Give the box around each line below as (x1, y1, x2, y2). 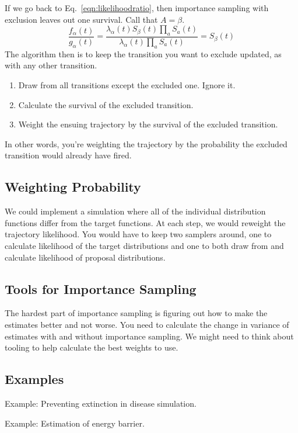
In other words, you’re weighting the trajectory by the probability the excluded (5, 137, 288, 150)
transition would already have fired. (5, 149, 132, 161)
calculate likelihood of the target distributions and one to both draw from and (5, 239, 284, 251)
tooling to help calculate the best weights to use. (5, 341, 178, 354)
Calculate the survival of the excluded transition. (18, 98, 194, 110)
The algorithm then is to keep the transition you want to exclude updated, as (5, 47, 282, 60)
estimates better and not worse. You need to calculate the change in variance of (5, 318, 289, 330)
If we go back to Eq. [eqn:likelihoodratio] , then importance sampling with (5, 2, 269, 13)
